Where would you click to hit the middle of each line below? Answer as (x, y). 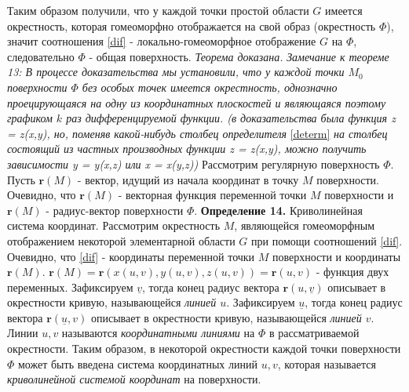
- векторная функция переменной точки (212, 195)
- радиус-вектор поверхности (115, 210)
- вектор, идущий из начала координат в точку (188, 179)
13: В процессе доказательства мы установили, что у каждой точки (176, 72)
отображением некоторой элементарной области (121, 240)
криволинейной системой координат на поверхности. (134, 379)
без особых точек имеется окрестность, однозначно (210, 87)
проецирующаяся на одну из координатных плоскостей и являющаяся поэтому (197, 102)
